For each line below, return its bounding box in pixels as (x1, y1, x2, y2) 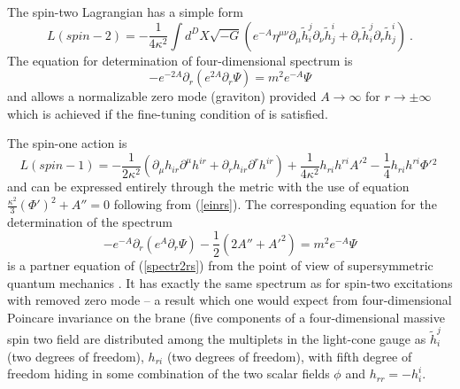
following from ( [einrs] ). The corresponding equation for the (113, 195, 437, 214)
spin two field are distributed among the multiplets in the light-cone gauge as (7, 330, 426, 348)
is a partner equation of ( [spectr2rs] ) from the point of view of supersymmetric (7, 255, 433, 274)
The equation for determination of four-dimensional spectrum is (7, 51, 353, 69)
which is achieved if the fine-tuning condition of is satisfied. (7, 104, 328, 122)
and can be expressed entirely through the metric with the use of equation (7, 177, 410, 196)
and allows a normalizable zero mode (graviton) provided (7, 87, 317, 105)
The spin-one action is (7, 134, 127, 152)
